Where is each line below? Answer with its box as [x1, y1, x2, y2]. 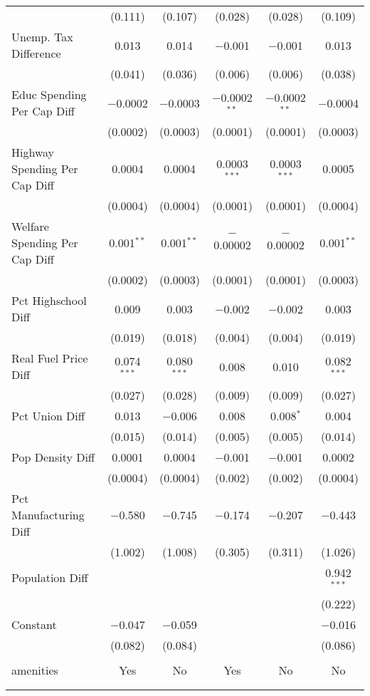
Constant [11, 616, 57, 633]
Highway [11, 144, 55, 160]
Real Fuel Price [11, 350, 88, 366]
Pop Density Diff [11, 449, 95, 465]
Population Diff [11, 569, 88, 586]
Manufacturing [11, 507, 85, 523]
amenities [11, 661, 58, 678]
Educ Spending [11, 86, 87, 103]
